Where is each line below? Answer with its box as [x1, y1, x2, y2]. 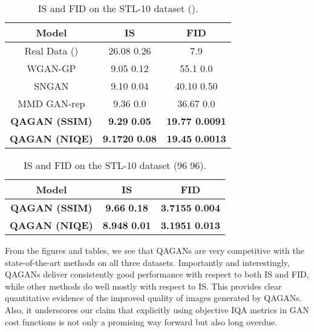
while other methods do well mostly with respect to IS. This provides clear [5, 279, 282, 292]
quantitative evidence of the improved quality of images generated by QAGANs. [5, 291, 302, 304]
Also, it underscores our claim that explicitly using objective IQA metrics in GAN [5, 303, 309, 316]
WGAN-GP [27, 61, 76, 75]
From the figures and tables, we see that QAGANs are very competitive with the [5, 244, 304, 256]
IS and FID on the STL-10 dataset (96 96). [23, 158, 207, 172]
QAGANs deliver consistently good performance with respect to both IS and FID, [5, 268, 309, 281]
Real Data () [24, 44, 79, 58]
